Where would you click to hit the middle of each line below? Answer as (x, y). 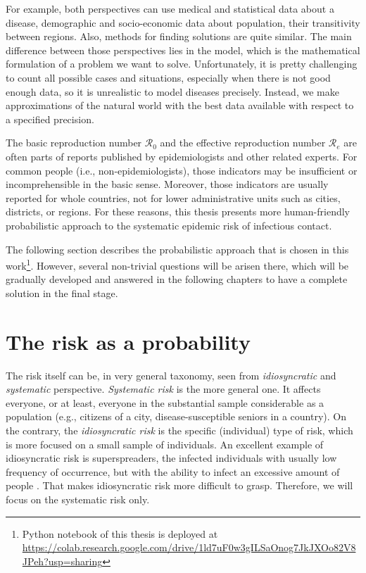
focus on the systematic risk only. (78, 499)
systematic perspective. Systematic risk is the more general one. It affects (163, 389)
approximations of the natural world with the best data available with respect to (180, 105)
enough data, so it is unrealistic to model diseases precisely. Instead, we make (172, 91)
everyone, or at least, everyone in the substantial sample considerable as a (165, 402)
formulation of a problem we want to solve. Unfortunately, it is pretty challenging (182, 64)
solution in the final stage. (62, 292)
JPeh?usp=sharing (62, 561)
